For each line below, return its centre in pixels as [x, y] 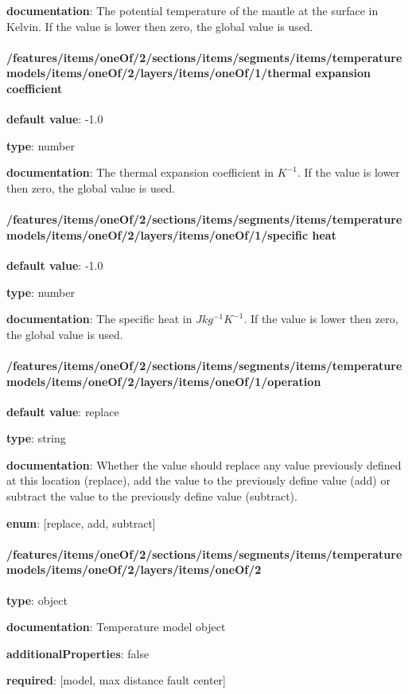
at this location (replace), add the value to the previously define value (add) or [198, 480]
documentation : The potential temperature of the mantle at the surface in [192, 10]
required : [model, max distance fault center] [117, 680]
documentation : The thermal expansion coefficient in [140, 172]
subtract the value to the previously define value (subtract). [152, 496]
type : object [37, 600]
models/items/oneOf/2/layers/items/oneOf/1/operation [164, 381]
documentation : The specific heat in [99, 319]
